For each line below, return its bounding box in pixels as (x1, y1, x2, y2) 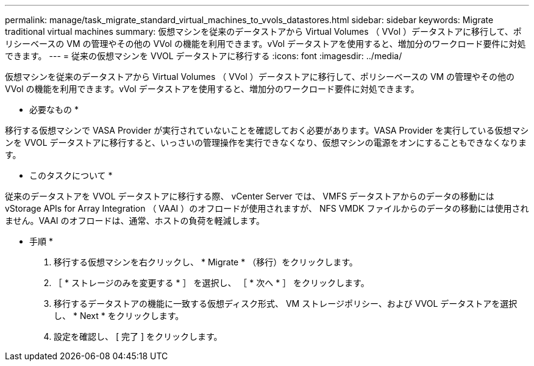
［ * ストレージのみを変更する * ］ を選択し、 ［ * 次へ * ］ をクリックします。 (54, 278, 369, 288)
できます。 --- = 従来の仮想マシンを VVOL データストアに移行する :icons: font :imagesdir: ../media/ (5, 51, 402, 61)
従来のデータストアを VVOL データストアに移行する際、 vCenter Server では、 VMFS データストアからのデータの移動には (5, 191, 494, 201)
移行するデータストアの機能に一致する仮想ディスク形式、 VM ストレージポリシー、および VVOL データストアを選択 (54, 298, 518, 309)
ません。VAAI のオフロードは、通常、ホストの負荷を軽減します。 (5, 215, 265, 226)
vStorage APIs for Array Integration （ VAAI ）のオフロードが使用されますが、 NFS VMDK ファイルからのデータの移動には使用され (5, 203, 529, 213)
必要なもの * (29, 104, 79, 115)
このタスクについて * (29, 170, 113, 181)
